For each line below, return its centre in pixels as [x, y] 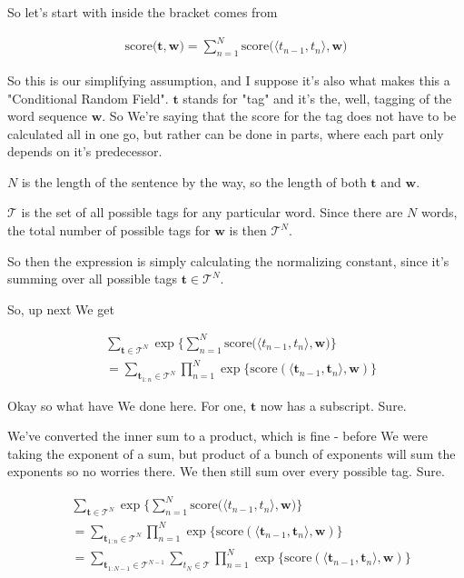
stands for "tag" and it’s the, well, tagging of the [317, 98]
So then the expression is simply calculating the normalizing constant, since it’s [228, 260]
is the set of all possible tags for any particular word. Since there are [212, 212]
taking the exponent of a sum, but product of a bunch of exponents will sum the [232, 453]
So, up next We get [61, 309]
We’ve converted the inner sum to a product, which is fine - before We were [218, 436]
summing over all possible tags [92, 279]
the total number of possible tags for [109, 230]
